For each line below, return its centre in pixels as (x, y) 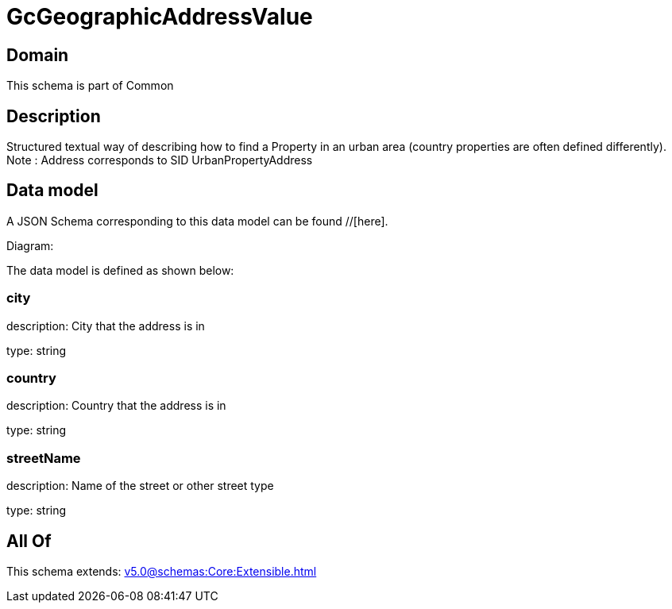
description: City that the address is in (106, 326)
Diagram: (30, 245)
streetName (44, 458)
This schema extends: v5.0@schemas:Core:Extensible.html (162, 571)
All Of (29, 541)
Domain (38, 55)
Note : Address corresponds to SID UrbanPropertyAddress (160, 160)
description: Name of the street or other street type (140, 486)
